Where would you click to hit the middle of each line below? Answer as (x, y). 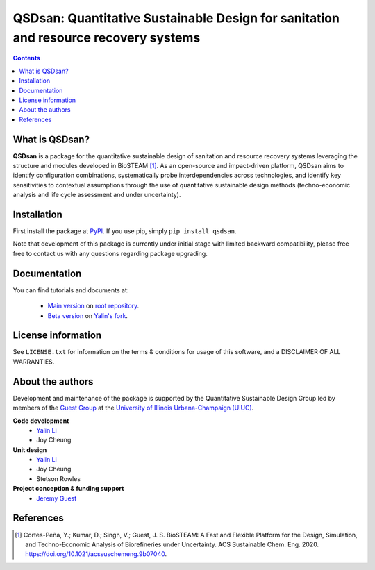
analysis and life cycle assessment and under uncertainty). (97, 195)
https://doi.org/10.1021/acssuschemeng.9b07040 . (96, 554)
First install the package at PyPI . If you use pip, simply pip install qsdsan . (125, 231)
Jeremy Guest (57, 498)
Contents (27, 58)
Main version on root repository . (93, 306)
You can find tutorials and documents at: (71, 290)
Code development (41, 421)
